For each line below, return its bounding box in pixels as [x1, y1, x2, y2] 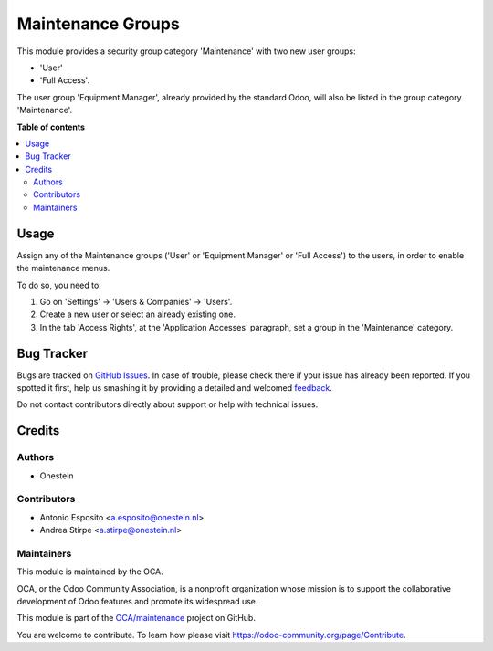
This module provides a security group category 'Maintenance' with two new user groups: [16, 46, 356, 57]
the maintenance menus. [16, 263, 110, 274]
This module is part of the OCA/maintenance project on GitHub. [16, 613, 256, 624]
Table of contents [16, 121, 86, 132]
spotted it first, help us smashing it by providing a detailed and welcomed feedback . [16, 383, 333, 393]
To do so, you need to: [16, 279, 102, 290]
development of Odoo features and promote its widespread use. [16, 596, 258, 606]
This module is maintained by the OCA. [16, 566, 163, 577]
